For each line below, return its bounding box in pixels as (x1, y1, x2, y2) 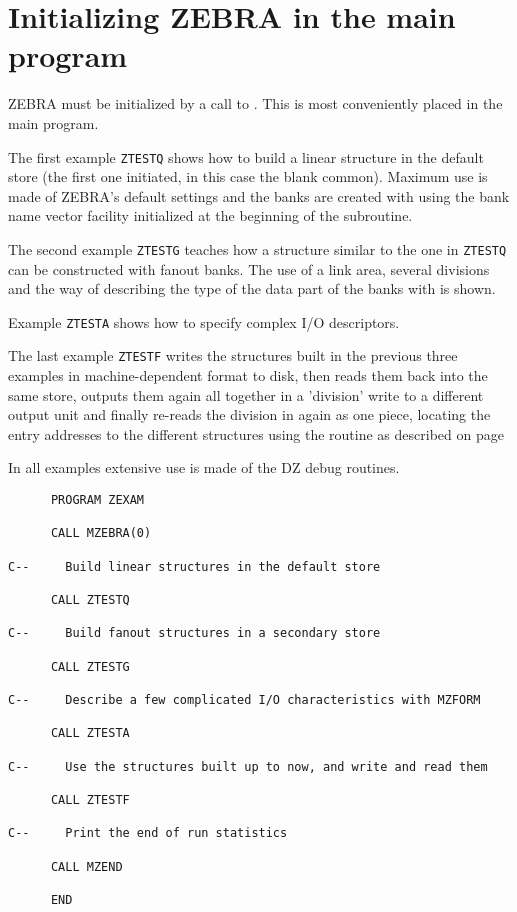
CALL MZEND (50, 859, 123, 874)
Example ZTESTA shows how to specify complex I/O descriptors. (8, 311, 400, 332)
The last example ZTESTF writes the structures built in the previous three (8, 345, 458, 366)
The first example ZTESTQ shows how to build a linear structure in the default (8, 146, 484, 167)
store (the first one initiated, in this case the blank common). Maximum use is (8, 166, 488, 187)
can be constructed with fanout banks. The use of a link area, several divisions (8, 258, 490, 279)
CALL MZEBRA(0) (50, 526, 152, 541)
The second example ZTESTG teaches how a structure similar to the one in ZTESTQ (8, 238, 507, 259)
